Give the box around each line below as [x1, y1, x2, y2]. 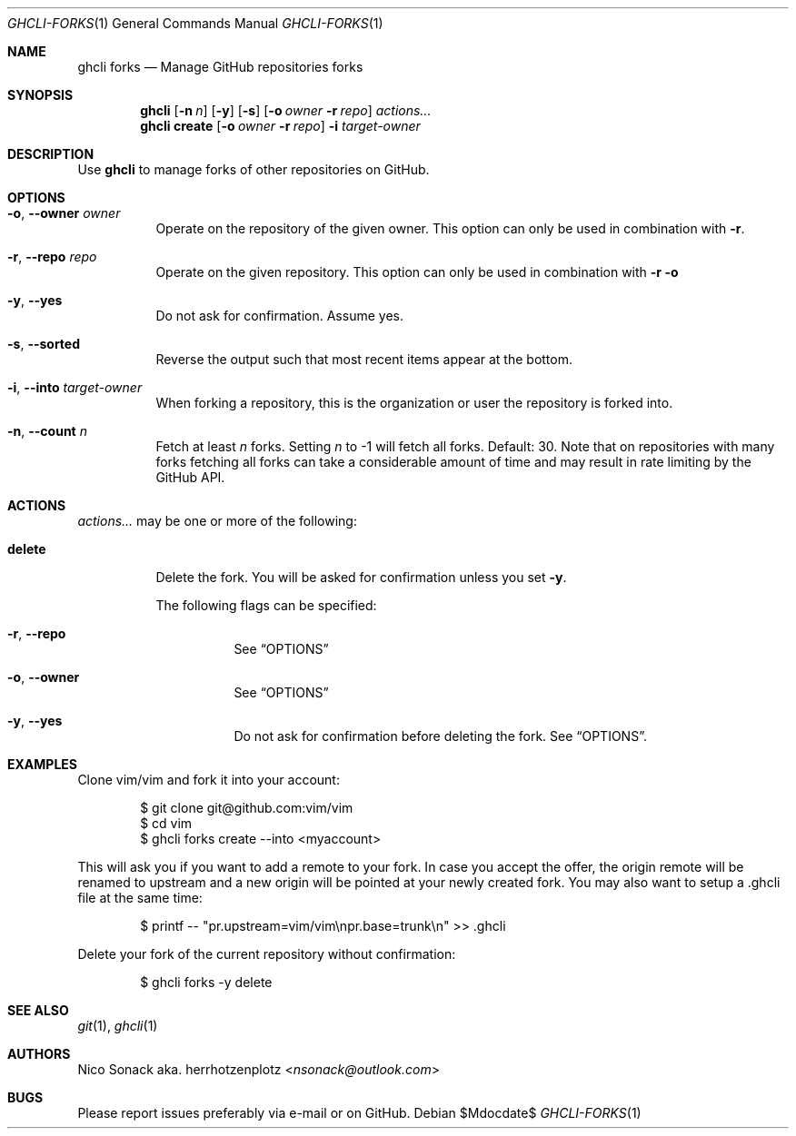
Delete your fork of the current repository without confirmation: [77, 946, 456, 962]
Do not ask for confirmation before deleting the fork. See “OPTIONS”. [234, 728, 647, 744]
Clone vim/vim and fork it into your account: [77, 772, 340, 787]
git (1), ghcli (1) [77, 1018, 158, 1033]
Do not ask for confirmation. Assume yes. [155, 308, 403, 323]
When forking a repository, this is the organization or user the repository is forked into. [155, 395, 673, 410]
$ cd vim [140, 815, 193, 831]
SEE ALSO [7, 1003, 69, 1018]
